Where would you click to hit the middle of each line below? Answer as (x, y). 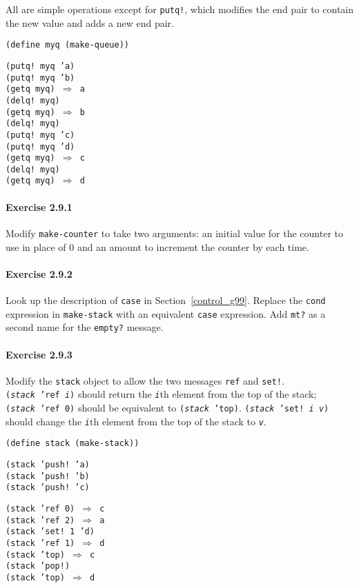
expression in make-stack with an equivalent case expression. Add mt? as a (166, 313)
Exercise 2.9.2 (39, 273)
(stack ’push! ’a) (48, 465)
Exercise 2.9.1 (39, 206)
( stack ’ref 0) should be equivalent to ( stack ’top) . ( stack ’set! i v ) (167, 408)
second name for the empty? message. (85, 327)
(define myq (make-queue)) (67, 45)
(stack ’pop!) (38, 566)
